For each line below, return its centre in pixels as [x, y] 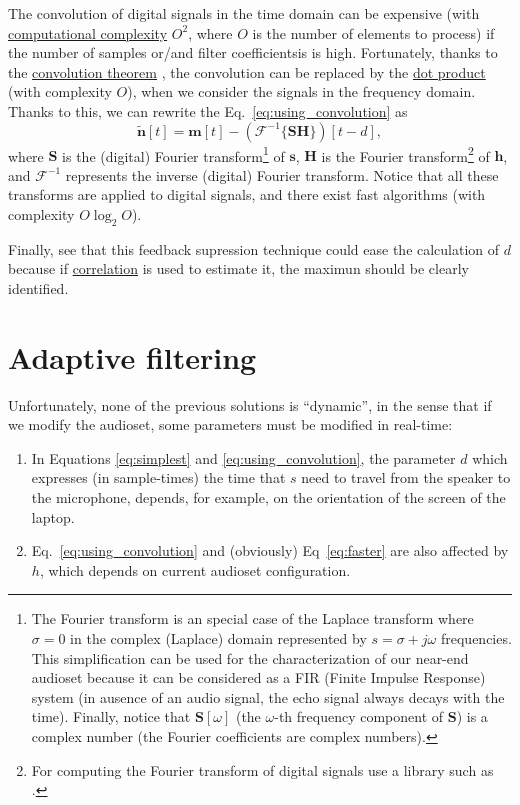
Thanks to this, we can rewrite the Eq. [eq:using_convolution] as [208, 110]
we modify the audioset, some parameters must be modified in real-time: [230, 424]
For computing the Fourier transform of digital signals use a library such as [262, 769]
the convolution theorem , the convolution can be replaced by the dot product [247, 71]
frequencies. [476, 638]
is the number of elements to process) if [373, 32]
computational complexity [88, 32]
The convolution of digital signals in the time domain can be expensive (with [244, 13]
